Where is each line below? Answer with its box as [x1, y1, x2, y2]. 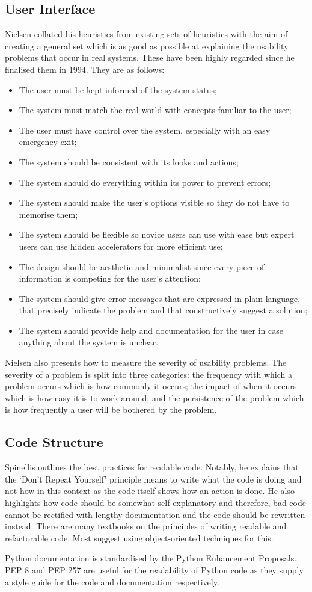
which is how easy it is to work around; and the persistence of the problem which [5, 391, 304, 404]
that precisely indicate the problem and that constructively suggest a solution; [19, 304, 308, 316]
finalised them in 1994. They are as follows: [5, 63, 165, 75]
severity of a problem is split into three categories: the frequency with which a [5, 368, 293, 380]
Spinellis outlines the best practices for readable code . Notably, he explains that [5, 461, 299, 473]
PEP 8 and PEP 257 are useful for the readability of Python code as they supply [5, 564, 304, 576]
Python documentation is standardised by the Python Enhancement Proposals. [5, 552, 297, 564]
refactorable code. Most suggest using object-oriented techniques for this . [5, 531, 274, 544]
